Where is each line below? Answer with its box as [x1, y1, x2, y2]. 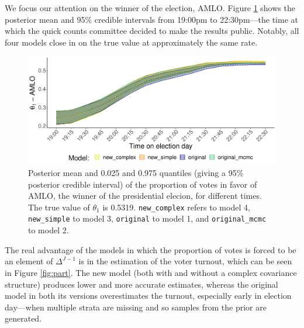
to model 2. [28, 224, 69, 236]
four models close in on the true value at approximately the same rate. [5, 36, 258, 48]
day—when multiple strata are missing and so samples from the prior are [5, 301, 267, 313]
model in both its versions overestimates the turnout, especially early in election [5, 289, 292, 302]
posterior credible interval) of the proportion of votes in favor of [28, 178, 257, 190]
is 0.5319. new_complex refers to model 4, [102, 201, 250, 213]
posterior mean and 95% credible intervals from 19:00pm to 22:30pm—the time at [5, 13, 298, 25]
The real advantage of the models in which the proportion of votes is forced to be [5, 243, 296, 256]
